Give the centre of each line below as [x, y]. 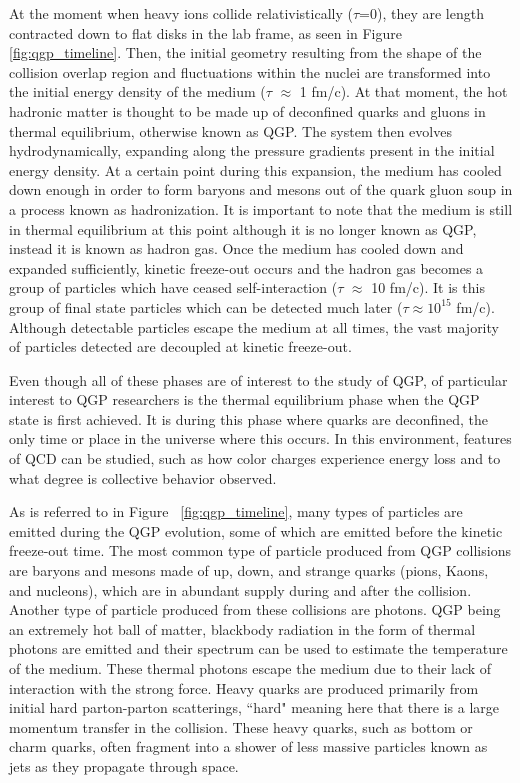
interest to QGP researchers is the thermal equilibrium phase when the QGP [244, 399]
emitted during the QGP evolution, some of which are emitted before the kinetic [256, 530]
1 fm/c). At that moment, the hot [403, 91]
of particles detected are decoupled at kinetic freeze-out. [180, 346]
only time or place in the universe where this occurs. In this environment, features [260, 438]
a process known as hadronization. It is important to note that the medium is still [261, 208]
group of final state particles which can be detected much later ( [206, 306]
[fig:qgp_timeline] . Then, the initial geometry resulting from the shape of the [245, 52]
